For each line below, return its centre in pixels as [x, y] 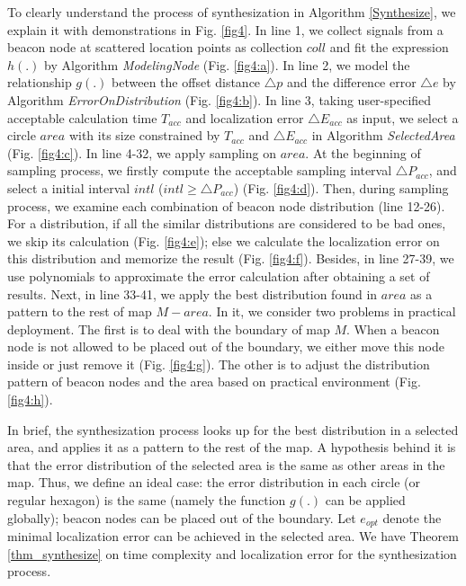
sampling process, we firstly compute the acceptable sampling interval [200, 170]
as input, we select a [403, 117]
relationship [40, 82]
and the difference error [352, 82]
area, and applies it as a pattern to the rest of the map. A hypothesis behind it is [232, 447]
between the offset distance [186, 82]
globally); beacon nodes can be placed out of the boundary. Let [182, 517]
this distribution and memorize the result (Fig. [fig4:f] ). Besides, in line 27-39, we [231, 258]
